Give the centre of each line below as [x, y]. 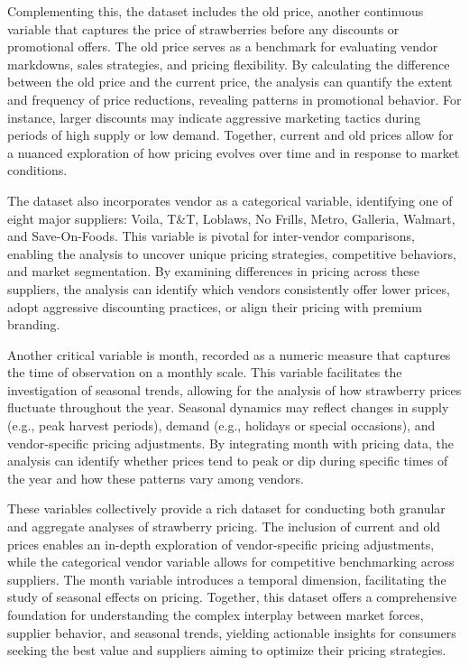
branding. [34, 324]
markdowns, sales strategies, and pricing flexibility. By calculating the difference [229, 64]
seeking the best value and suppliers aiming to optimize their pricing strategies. [227, 650]
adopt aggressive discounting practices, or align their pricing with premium [215, 306]
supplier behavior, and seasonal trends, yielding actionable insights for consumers [232, 632]
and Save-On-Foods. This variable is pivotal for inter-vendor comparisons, [211, 236]
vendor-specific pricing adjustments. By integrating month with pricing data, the [230, 443]
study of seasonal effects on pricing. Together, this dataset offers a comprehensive [232, 597]
